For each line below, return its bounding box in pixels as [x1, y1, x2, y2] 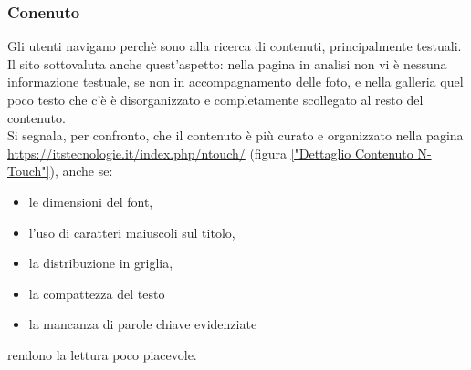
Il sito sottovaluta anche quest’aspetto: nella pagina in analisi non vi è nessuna [7, 54, 447, 73]
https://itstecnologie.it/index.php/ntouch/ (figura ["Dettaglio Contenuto [7, 143, 413, 162]
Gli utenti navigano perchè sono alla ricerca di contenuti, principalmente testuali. [7, 36, 462, 56]
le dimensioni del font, [28, 191, 153, 211]
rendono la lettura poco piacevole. [7, 344, 197, 364]
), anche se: [49, 161, 113, 180]
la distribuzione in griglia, [28, 253, 173, 272]
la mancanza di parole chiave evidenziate [28, 314, 257, 334]
